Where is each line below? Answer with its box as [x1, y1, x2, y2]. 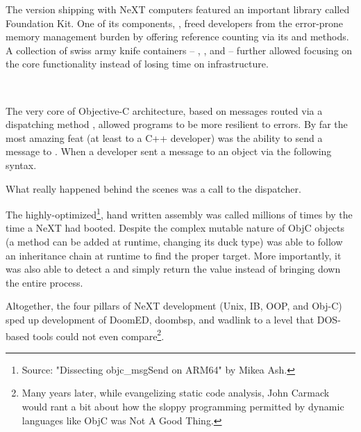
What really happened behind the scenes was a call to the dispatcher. [6, 181, 301, 195]
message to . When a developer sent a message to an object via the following [6, 144, 332, 159]
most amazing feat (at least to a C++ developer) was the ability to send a [6, 130, 323, 145]
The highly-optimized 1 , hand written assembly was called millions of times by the [6, 205, 353, 221]
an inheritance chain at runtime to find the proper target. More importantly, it [6, 248, 342, 262]
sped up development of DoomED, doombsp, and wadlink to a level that [6, 312, 314, 326]
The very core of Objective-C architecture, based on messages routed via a [6, 103, 323, 118]
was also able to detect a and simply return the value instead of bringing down [6, 262, 341, 276]
